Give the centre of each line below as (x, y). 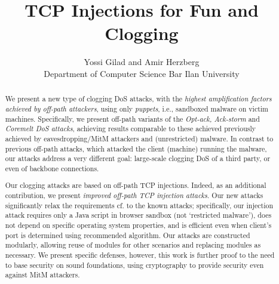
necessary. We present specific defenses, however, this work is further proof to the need (140, 255)
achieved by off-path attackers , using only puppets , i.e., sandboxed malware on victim (137, 108)
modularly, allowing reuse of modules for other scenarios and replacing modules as (133, 245)
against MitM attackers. (42, 275)
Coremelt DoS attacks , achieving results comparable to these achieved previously (131, 129)
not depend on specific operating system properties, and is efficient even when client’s (138, 225)
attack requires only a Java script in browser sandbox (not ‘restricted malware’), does (138, 215)
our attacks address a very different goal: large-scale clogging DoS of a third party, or (138, 158)
